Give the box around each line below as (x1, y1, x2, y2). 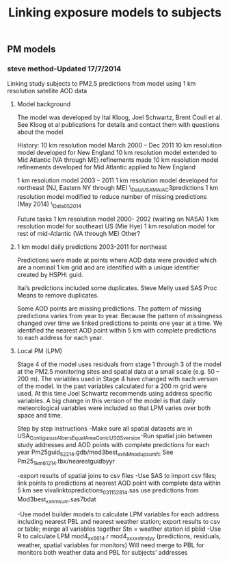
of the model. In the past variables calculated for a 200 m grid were (16, 382, 207, 390)
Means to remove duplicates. (16, 291, 99, 300)
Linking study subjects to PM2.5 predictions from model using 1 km (7, 80, 196, 88)
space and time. (16, 411, 63, 420)
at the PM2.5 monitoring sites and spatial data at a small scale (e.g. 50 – (16, 368, 220, 376)
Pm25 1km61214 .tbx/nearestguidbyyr (16, 457, 115, 467)
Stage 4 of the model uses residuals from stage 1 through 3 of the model (16, 360, 221, 368)
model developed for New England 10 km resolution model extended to (16, 149, 217, 157)
